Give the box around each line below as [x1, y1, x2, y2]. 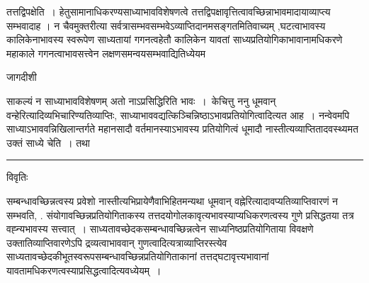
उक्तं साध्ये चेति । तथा [6, 135, 91, 150]
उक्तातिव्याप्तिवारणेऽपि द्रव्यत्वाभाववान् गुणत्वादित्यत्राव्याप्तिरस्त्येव [6, 235, 227, 250]
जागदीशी [6, 70, 37, 84]
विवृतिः [6, 170, 28, 184]
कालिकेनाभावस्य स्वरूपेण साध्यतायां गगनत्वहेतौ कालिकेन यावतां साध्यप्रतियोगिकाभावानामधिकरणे [6, 32, 343, 47]
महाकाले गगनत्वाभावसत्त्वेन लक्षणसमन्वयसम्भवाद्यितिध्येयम [6, 45, 206, 60]
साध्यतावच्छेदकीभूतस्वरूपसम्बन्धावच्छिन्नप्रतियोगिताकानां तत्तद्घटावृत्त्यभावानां [6, 249, 269, 264]
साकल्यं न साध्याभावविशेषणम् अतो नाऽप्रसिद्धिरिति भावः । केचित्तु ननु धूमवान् [6, 93, 276, 108]
